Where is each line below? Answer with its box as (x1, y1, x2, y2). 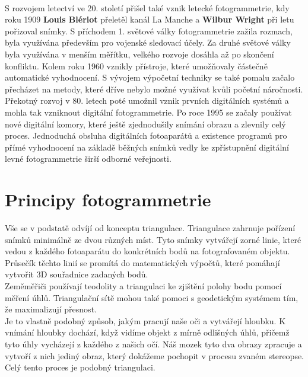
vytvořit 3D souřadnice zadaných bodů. (5, 268, 148, 280)
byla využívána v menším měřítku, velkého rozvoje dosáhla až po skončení (5, 47, 274, 60)
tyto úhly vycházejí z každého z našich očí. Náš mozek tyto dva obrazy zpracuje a (5, 337, 302, 350)
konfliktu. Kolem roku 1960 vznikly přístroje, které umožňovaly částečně (5, 59, 268, 72)
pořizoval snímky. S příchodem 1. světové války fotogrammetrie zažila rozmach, (5, 24, 293, 37)
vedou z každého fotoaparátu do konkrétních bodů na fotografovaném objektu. (5, 245, 290, 257)
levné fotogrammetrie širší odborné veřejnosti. (5, 152, 172, 165)
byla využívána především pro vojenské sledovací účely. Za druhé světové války (5, 36, 291, 49)
